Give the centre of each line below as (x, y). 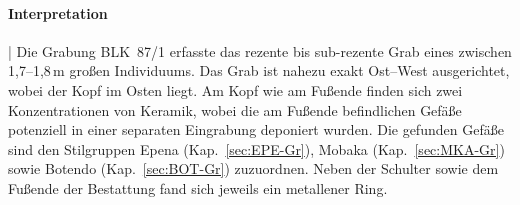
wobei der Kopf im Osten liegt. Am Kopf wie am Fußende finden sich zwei (235, 89)
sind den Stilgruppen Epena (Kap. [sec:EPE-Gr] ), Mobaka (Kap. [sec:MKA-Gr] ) (256, 148)
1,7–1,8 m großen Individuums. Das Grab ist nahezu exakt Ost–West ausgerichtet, (259, 70)
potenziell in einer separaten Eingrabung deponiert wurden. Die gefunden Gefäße (256, 129)
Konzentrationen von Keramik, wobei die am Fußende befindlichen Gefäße (235, 109)
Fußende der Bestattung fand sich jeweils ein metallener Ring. (198, 187)
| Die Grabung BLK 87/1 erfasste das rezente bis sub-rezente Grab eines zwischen (260, 50)
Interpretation (58, 12)
